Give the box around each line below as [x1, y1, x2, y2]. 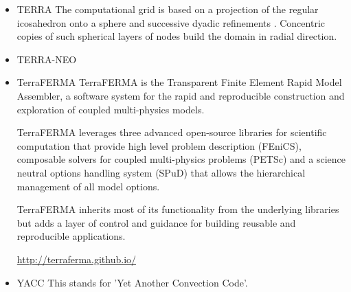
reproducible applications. [16, 229, 126, 243]
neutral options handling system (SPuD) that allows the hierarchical [16, 165, 306, 179]
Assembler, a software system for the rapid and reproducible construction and [16, 88, 345, 102]
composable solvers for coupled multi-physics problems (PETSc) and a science [16, 152, 346, 166]
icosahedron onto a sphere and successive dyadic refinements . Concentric [16, 15, 325, 30]
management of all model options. [16, 179, 160, 193]
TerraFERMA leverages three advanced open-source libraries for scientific [16, 125, 327, 139]
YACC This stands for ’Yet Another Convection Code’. [16, 275, 248, 289]
